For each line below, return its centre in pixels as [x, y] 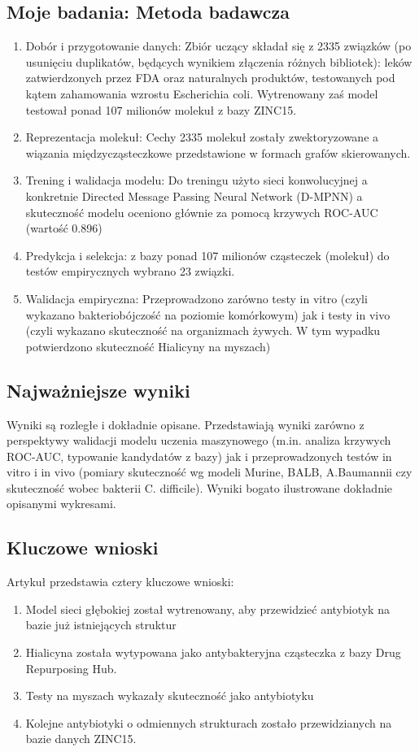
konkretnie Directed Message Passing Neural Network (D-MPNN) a [194, 196]
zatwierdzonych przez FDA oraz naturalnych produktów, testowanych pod [210, 78]
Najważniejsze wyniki [98, 390]
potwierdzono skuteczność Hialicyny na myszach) [148, 346]
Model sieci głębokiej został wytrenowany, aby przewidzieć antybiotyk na [207, 609]
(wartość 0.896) [64, 228]
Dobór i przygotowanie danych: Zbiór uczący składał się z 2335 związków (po [218, 46]
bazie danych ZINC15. [81, 739]
